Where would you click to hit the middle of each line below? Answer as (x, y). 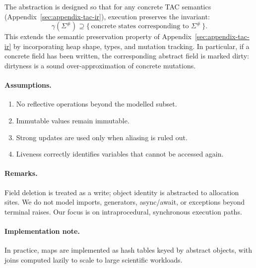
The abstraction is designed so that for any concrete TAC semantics (108, 6)
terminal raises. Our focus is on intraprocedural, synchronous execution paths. (123, 211)
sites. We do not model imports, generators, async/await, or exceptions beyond (125, 202)
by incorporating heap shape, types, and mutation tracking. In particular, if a (131, 46)
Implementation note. (42, 231)
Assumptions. (28, 85)
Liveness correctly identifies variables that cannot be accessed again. (120, 154)
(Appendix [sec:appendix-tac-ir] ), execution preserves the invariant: (107, 16)
